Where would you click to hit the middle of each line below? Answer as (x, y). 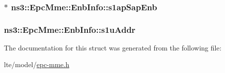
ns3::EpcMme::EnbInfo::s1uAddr (70, 29)
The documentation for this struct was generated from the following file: (113, 48)
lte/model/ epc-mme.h (37, 64)
